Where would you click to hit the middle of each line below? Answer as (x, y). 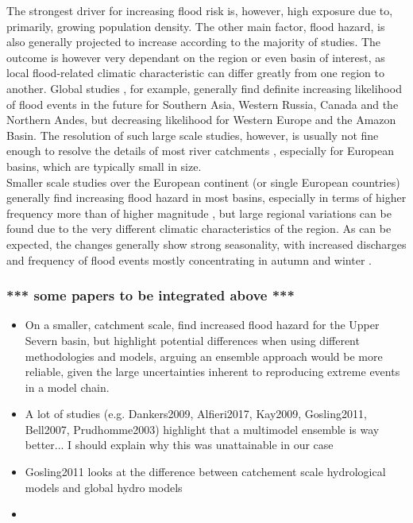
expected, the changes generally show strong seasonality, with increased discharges (206, 244)
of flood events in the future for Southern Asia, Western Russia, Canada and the (203, 104)
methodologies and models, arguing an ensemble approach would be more (204, 356)
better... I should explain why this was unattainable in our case (179, 445)
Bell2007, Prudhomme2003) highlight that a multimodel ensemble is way (202, 429)
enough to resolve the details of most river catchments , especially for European (201, 151)
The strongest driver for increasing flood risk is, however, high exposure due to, (200, 10)
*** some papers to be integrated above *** (151, 295)
